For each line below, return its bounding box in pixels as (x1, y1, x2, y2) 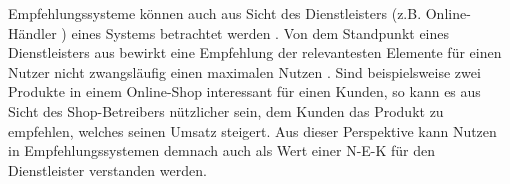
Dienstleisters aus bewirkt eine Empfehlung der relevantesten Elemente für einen (8, 42, 502, 63)
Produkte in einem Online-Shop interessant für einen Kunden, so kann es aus (8, 81, 481, 102)
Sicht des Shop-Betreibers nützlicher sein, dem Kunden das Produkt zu (8, 100, 444, 121)
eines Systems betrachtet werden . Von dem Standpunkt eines (71, 22, 450, 43)
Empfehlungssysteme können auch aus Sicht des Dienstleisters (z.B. (8, 3, 422, 23)
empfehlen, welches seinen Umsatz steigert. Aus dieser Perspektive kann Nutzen (8, 120, 497, 141)
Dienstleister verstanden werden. (8, 159, 207, 180)
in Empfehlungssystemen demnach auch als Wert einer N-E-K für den (8, 140, 436, 161)
